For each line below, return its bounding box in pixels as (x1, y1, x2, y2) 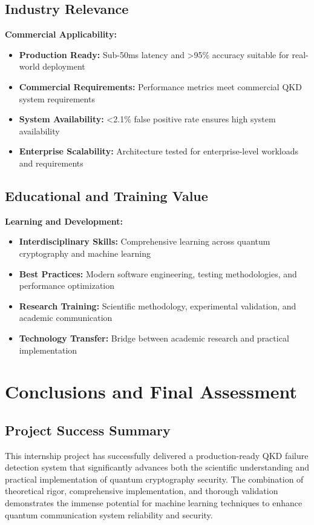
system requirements (19, 92, 95, 105)
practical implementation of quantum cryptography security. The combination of (5, 472, 304, 485)
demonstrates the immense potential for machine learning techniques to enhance (5, 497, 303, 509)
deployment (42, 60, 85, 73)
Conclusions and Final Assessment (5, 379, 298, 404)
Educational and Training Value (5, 186, 208, 205)
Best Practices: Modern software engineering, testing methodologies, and (19, 267, 297, 280)
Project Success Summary (5, 420, 171, 439)
